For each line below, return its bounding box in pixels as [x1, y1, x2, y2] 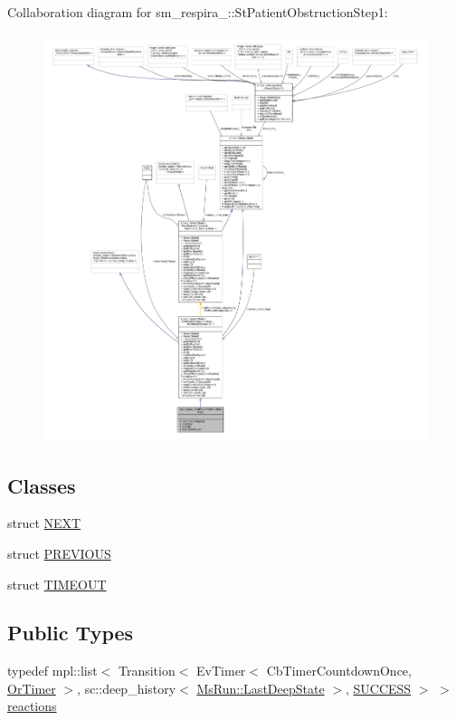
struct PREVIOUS [7, 543, 111, 562]
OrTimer [7, 678, 56, 697]
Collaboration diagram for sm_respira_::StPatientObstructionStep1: [7, 3, 388, 21]
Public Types [7, 619, 134, 647]
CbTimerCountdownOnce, [266, 661, 412, 680]
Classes [7, 471, 76, 499]
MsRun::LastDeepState [196, 678, 325, 697]
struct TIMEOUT [7, 574, 107, 593]
